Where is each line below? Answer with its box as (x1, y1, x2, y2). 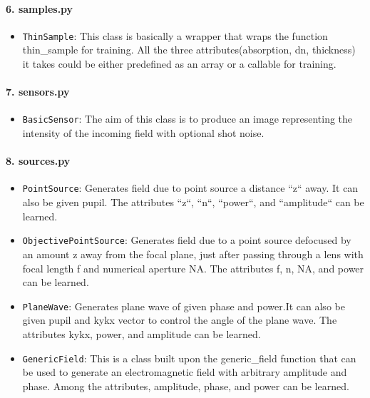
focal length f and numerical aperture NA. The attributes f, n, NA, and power (22, 260, 364, 275)
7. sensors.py (6, 84, 70, 99)
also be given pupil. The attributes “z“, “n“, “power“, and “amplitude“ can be (22, 195, 364, 210)
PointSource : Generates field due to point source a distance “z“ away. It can (22, 180, 359, 195)
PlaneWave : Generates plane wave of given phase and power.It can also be (22, 298, 345, 313)
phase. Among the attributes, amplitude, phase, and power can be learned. (22, 378, 349, 393)
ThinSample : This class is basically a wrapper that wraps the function (22, 28, 328, 43)
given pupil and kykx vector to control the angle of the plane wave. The (22, 312, 337, 327)
